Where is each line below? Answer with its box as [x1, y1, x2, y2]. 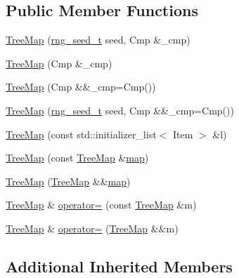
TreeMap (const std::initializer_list [6, 126, 157, 141]
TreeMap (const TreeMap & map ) [6, 150, 149, 165]
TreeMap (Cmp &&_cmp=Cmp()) [6, 79, 156, 94]
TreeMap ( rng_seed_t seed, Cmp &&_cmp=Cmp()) [6, 102, 234, 117]
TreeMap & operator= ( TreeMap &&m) [6, 220, 179, 235]
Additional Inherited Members [6, 255, 233, 277]
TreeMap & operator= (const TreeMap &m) [6, 197, 197, 212]
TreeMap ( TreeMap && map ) [6, 173, 131, 188]
